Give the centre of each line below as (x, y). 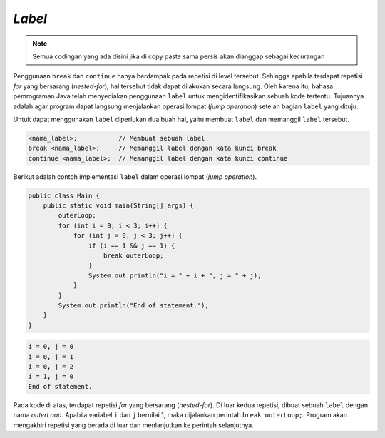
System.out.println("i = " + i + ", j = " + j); (175, 275)
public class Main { (64, 195)
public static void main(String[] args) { (118, 206)
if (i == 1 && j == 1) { (132, 245)
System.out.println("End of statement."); (134, 305)
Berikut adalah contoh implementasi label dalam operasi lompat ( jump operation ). (135, 177)
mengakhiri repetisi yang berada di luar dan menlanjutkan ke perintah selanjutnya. (134, 425)
